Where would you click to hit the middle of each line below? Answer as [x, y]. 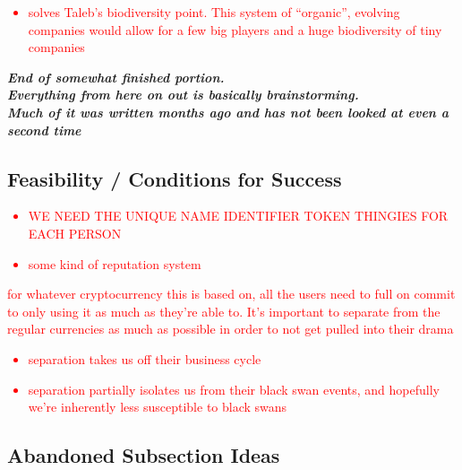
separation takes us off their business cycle [145, 358]
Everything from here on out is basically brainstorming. [183, 95]
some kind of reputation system [115, 263]
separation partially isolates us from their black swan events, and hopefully [234, 389]
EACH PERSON [75, 233]
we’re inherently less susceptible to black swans [158, 407]
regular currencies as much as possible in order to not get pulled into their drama [231, 329]
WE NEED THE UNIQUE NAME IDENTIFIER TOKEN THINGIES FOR [238, 216]
